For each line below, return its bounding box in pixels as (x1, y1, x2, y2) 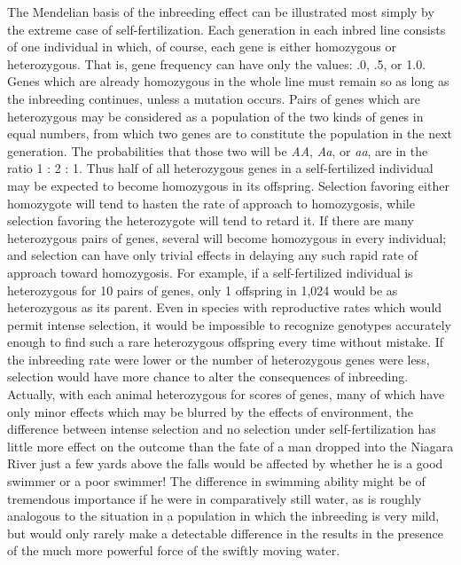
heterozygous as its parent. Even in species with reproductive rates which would (7, 298, 442, 317)
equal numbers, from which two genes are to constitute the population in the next (7, 124, 453, 143)
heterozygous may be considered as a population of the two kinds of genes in (7, 106, 424, 125)
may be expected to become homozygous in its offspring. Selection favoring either (7, 176, 449, 194)
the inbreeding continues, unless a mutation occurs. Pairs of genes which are (7, 89, 420, 107)
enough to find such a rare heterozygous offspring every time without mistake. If (7, 333, 444, 351)
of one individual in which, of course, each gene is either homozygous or (7, 37, 397, 56)
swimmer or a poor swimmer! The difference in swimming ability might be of (7, 472, 426, 490)
